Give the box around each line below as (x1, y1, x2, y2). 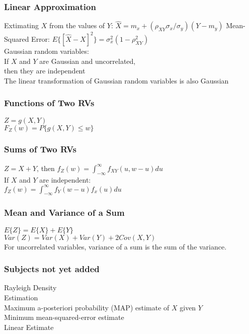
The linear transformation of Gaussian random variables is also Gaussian (4, 75, 229, 86)
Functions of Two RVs (4, 97, 95, 109)
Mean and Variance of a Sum (4, 206, 125, 219)
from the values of (49, 20, 105, 31)
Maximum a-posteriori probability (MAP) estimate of (4, 302, 170, 312)
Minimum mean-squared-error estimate (4, 312, 124, 322)
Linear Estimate (4, 321, 54, 332)
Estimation (4, 292, 38, 303)
